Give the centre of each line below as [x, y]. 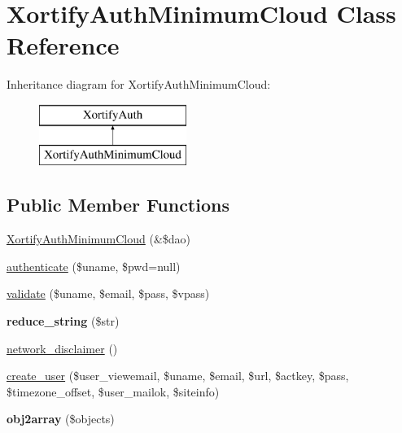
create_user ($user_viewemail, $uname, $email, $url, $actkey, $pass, [178, 376]
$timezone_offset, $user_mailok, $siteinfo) [113, 391]
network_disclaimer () [62, 348]
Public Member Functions [118, 205]
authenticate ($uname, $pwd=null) [94, 266]
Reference [63, 45]
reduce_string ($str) [63, 321]
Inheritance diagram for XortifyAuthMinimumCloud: [139, 84]
